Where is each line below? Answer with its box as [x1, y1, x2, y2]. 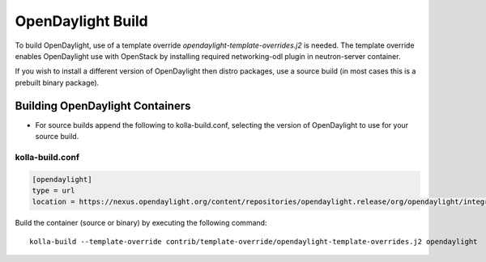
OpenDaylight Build [15, 12, 149, 30]
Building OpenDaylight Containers [15, 99, 191, 112]
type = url [32, 186, 75, 195]
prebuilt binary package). [15, 78, 100, 87]
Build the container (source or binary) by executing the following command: [15, 218, 267, 228]
